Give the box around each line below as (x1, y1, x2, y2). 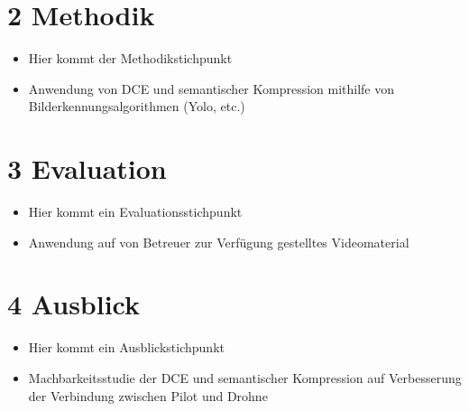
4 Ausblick (7, 285, 141, 322)
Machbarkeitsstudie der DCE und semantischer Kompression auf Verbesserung (28, 368, 462, 387)
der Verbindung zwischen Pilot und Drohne (28, 386, 268, 405)
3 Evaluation (7, 150, 167, 187)
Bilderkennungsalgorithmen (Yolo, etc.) (28, 97, 245, 116)
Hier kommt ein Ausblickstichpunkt (28, 338, 225, 357)
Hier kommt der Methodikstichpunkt (28, 49, 233, 68)
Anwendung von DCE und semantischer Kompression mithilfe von (28, 79, 395, 98)
